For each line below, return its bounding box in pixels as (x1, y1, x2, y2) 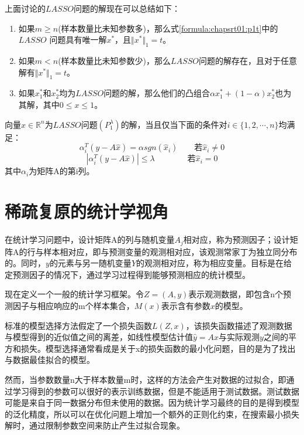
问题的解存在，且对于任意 (198, 54, 297, 66)
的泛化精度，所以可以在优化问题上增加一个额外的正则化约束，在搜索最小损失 (5, 407, 299, 420)
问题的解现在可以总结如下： (73, 2, 180, 14)
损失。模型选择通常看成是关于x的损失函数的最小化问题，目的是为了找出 (20, 342, 296, 354)
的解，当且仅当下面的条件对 (120, 118, 227, 130)
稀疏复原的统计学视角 (5, 199, 169, 223)
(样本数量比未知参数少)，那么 (58, 54, 171, 66)
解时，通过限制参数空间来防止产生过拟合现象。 (5, 419, 185, 431)
